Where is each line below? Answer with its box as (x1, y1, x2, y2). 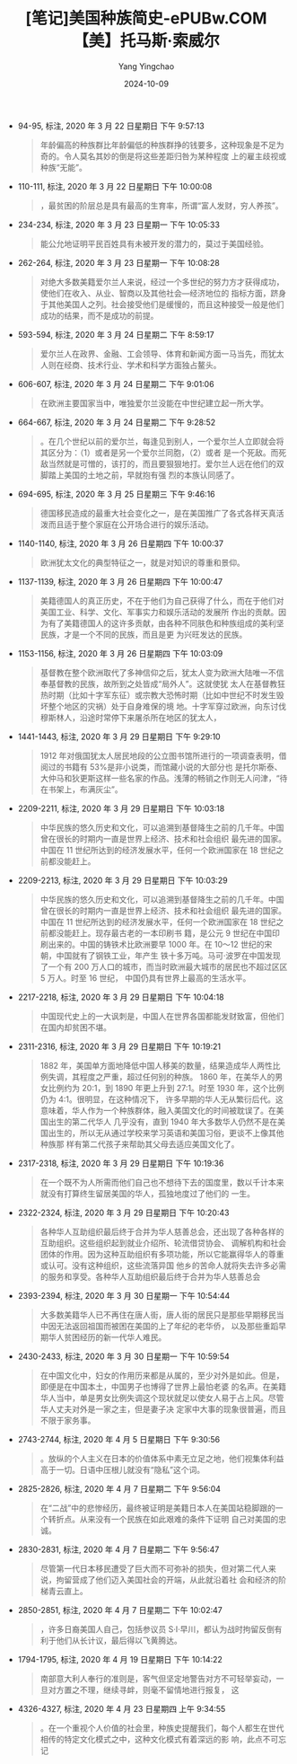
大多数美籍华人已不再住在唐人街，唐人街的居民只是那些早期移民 (39, 1309, 276, 1320)
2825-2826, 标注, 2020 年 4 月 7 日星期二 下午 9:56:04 (17, 1483, 222, 1494)
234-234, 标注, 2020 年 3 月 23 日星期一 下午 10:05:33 (17, 219, 220, 230)
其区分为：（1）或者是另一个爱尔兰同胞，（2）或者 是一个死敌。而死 (39, 446, 287, 458)
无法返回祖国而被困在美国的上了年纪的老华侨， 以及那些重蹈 (56, 1320, 279, 1331)
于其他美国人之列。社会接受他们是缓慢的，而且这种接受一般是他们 (39, 298, 284, 310)
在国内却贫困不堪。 (39, 1021, 112, 1033)
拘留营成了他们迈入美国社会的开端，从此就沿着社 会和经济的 (56, 1574, 279, 1585)
